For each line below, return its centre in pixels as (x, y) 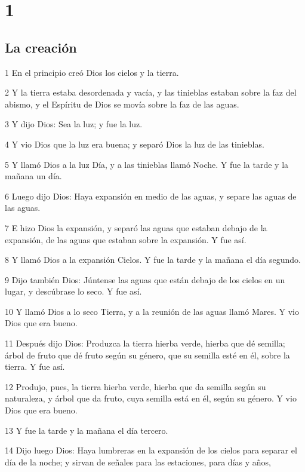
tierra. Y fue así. (35, 367)
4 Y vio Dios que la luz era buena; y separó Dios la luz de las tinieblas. (135, 144)
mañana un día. (33, 176)
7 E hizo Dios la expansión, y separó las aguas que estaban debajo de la (136, 227)
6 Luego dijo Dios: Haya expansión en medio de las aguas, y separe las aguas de (151, 196)
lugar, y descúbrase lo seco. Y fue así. (73, 291)
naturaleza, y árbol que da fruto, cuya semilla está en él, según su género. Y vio (151, 398)
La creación (41, 47)
